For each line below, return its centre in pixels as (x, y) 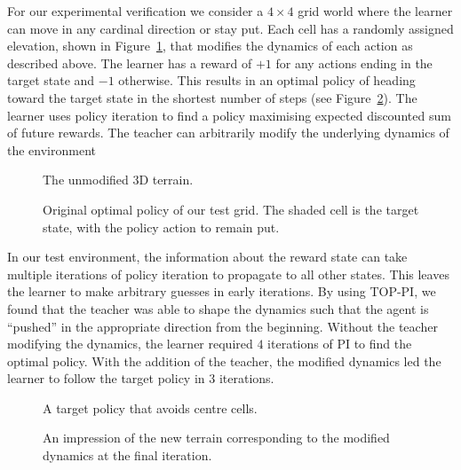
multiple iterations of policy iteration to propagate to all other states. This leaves (228, 274)
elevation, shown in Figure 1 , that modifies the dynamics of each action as (210, 46)
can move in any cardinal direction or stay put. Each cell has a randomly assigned (230, 28)
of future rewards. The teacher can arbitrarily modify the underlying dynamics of (228, 133)
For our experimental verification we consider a (135, 11)
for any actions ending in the (354, 63)
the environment (52, 149)
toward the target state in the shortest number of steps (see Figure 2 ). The (212, 97)
